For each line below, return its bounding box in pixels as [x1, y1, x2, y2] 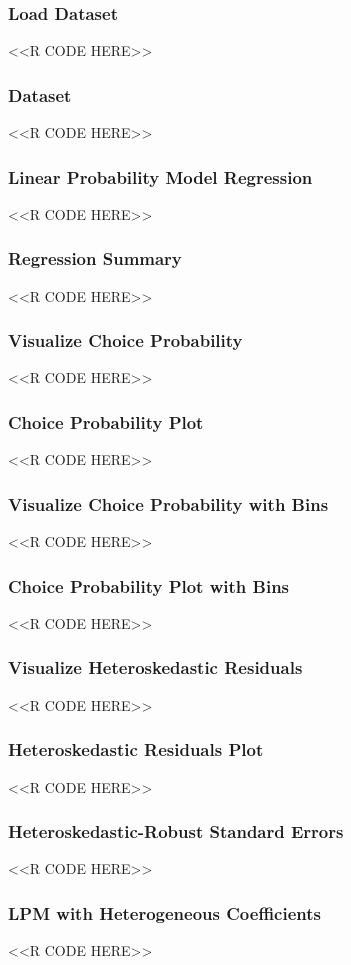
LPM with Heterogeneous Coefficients [8, 900, 321, 925]
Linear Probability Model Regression [8, 164, 313, 189]
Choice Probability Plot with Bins [8, 573, 290, 598]
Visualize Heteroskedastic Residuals [8, 655, 303, 680]
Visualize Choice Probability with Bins [8, 491, 329, 516]
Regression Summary [8, 246, 182, 271]
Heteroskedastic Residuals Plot [8, 737, 264, 762]
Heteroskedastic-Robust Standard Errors [8, 819, 344, 844]
